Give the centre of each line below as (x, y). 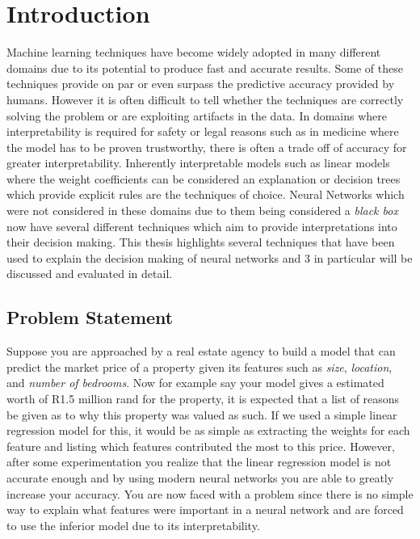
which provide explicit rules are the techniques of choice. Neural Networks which (206, 194)
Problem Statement (90, 317)
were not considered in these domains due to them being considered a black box (202, 211)
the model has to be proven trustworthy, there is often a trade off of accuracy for (207, 147)
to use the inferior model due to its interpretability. (133, 525)
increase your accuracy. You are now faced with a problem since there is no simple (210, 493)
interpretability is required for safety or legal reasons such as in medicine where (203, 131)
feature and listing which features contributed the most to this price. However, (201, 446)
